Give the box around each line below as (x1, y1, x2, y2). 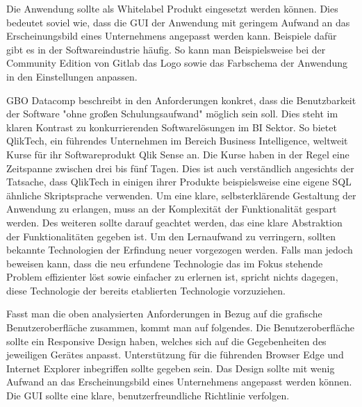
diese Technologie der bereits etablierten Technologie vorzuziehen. (6, 283, 286, 297)
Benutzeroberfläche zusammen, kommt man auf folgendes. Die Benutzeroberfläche (6, 320, 354, 335)
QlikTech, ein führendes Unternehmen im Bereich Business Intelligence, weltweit (6, 133, 348, 148)
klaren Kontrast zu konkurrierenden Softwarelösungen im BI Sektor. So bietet (6, 119, 337, 134)
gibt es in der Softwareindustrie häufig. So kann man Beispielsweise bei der (6, 42, 326, 56)
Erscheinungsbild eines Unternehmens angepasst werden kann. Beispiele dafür (6, 28, 337, 43)
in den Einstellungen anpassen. (6, 69, 138, 83)
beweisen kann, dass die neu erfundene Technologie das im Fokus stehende (6, 256, 323, 270)
